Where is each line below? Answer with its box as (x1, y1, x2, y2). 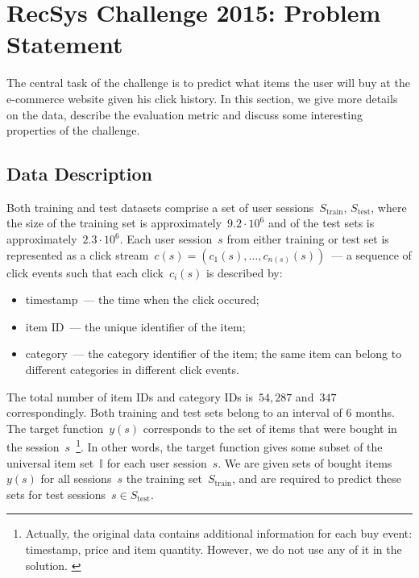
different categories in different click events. (25, 361, 239, 378)
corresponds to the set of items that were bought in (143, 419, 397, 436)
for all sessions (40, 470, 112, 487)
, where (371, 198, 407, 215)
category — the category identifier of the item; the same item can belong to (25, 345, 402, 362)
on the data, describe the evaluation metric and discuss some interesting (6, 106, 363, 123)
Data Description (6, 161, 152, 186)
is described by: (205, 264, 283, 281)
